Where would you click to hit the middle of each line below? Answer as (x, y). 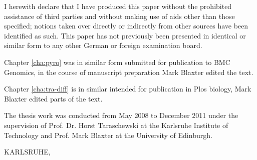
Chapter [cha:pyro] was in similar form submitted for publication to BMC (117, 62)
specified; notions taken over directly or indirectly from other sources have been (126, 26)
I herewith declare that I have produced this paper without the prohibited (118, 6)
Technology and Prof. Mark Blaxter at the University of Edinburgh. (108, 135)
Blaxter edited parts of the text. (53, 98)
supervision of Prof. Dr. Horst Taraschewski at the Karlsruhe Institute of (116, 125)
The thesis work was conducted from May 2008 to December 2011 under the (121, 115)
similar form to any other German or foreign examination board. (103, 45)
